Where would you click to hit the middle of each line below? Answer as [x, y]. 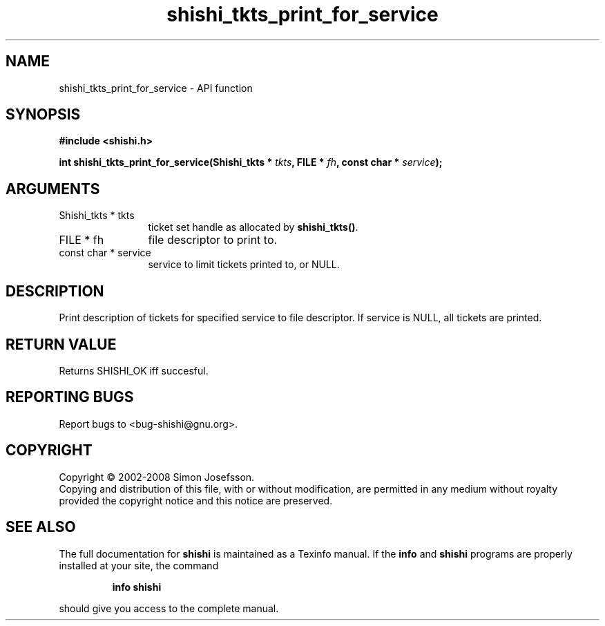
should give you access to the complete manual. [169, 608]
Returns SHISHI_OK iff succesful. [134, 370]
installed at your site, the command [139, 565]
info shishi [137, 587]
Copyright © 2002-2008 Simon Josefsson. [157, 477]
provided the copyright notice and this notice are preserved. [196, 500]
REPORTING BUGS [70, 397]
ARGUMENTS [53, 189]
